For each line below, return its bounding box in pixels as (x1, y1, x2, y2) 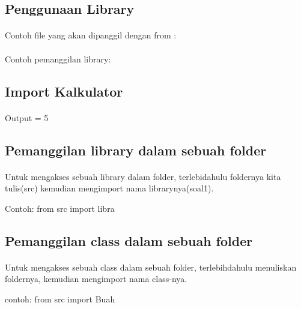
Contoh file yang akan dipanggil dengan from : (5, 29, 177, 41)
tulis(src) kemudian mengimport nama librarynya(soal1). (5, 182, 214, 194)
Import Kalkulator (5, 82, 123, 100)
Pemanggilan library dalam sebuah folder (5, 140, 267, 159)
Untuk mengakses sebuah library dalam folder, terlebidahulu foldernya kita (5, 170, 281, 182)
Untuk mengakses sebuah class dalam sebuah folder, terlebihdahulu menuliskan (5, 260, 297, 273)
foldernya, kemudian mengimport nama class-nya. (5, 272, 187, 285)
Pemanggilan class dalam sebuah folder (5, 231, 253, 250)
